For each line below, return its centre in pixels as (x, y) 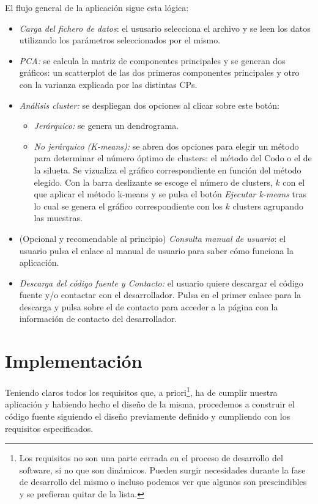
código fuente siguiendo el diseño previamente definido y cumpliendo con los (148, 416)
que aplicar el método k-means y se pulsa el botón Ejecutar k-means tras (170, 194)
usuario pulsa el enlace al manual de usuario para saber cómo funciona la (156, 250)
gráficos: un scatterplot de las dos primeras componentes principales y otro (159, 72)
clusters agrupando (268, 206)
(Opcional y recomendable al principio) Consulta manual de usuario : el (153, 238)
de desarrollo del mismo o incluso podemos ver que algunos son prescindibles (163, 482)
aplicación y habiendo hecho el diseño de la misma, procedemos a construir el (150, 404)
